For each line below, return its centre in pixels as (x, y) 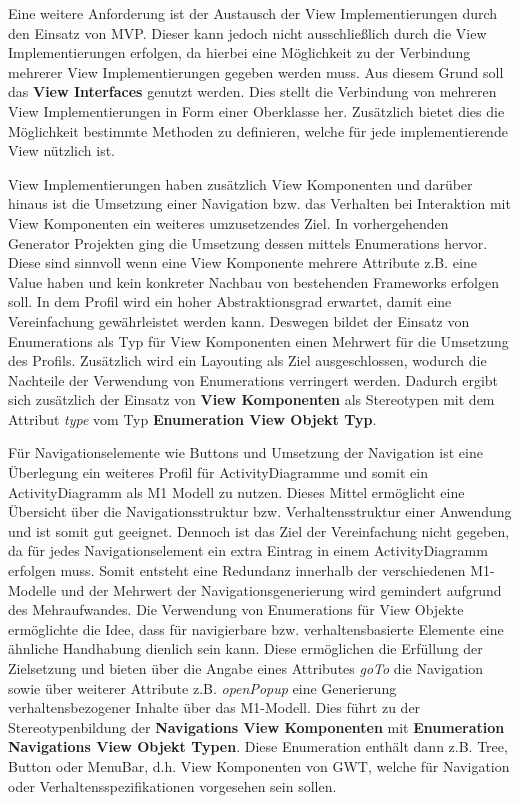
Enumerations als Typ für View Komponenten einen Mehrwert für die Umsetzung (258, 340)
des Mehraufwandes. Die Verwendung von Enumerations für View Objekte (236, 609)
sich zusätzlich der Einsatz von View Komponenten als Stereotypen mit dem (251, 399)
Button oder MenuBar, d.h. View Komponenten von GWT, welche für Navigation (259, 765)
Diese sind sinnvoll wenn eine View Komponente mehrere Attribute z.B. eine (242, 262)
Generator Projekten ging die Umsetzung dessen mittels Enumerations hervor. (248, 242)
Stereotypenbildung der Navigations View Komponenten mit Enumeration (256, 726)
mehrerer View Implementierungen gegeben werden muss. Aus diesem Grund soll (256, 71)
